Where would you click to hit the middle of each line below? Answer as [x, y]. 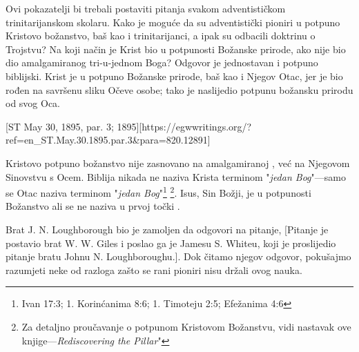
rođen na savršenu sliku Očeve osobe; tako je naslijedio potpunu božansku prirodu [179, 89]
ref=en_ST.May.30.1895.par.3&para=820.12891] [108, 140]
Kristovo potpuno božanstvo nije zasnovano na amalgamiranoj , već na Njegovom [178, 163]
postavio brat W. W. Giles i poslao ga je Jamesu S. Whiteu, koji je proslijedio [171, 243]
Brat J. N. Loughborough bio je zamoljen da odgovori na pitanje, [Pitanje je [167, 229]
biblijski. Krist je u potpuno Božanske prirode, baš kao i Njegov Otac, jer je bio [174, 76]
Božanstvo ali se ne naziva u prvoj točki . [93, 206]
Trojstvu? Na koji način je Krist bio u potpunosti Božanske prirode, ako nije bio [176, 49]
